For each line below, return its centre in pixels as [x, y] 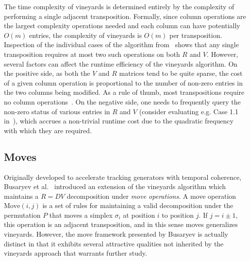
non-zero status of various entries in [57, 111]
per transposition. [196, 35]
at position [139, 215]
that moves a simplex [81, 215]
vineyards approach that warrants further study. [75, 253]
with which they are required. [48, 130]
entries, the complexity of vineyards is [86, 35]
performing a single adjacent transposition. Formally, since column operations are [125, 16]
